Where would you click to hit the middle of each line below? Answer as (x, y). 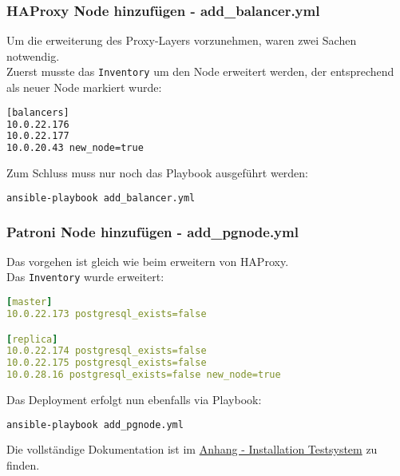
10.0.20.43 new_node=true (75, 148)
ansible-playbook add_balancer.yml (101, 198)
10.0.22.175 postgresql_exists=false (107, 363)
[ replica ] (32, 339)
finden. (23, 465)
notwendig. (33, 56)
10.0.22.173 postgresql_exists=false (107, 313)
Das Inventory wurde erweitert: (85, 277)
